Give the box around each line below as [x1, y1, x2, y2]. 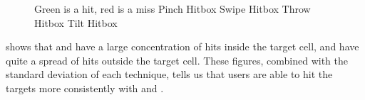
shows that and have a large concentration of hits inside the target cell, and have [6, 39, 359, 54]
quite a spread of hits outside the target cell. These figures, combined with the [6, 52, 348, 67]
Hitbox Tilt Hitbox [34, 15, 118, 30]
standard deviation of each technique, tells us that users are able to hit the [6, 67, 333, 82]
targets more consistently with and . [6, 80, 164, 95]
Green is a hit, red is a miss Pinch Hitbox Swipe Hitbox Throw [34, 1, 311, 16]
